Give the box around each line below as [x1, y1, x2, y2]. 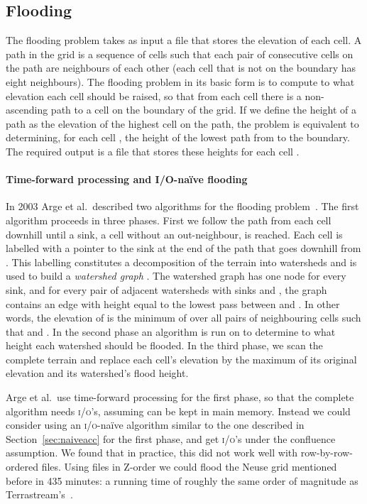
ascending [6, 102, 48, 117]
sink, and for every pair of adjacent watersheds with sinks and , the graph [6, 282, 327, 297]
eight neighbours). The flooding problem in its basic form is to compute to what [6, 74, 355, 89]
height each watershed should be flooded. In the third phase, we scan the [6, 338, 323, 353]
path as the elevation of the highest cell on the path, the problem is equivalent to [6, 116, 359, 131]
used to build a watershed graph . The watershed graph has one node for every [6, 268, 346, 283]
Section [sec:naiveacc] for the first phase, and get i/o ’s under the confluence [6, 431, 336, 446]
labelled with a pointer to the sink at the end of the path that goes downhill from [6, 241, 361, 256]
